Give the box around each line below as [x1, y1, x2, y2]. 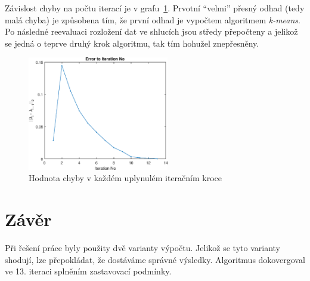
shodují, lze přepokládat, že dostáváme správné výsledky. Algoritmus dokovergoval [5, 253, 305, 265]
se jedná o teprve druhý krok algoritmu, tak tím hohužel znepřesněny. [5, 36, 259, 49]
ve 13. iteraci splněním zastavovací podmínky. [5, 265, 172, 277]
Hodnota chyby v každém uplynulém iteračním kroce [29, 172, 222, 184]
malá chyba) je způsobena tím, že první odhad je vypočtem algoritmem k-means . [5, 13, 301, 26]
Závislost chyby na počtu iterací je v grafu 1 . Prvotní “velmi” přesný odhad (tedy [5, 2, 305, 14]
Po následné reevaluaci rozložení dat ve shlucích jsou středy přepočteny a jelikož [5, 25, 298, 38]
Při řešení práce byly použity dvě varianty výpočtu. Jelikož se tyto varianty [5, 242, 280, 254]
